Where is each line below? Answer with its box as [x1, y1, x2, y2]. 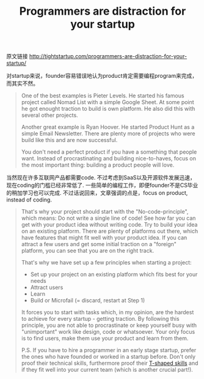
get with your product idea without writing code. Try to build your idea [21, 221, 198, 228]
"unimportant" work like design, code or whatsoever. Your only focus [21, 328, 195, 336]
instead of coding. [6, 196, 52, 203]
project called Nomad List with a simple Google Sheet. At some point [21, 99, 194, 106]
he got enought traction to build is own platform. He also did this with [21, 105, 195, 113]
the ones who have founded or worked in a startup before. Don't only [21, 353, 196, 361]
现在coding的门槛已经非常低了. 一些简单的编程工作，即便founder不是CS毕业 [6, 182, 199, 189]
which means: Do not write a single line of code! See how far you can [21, 214, 196, 222]
